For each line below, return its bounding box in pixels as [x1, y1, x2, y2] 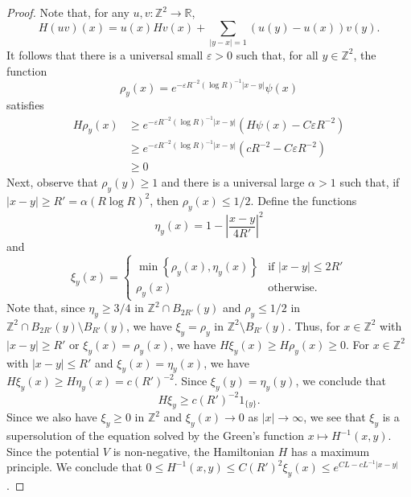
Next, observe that [6, 174, 98, 191]
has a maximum [290, 442, 370, 459]
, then [150, 191, 179, 208]
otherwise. [268, 282, 318, 294]
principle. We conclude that [6, 458, 142, 475]
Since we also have [6, 409, 97, 425]
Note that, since [6, 299, 85, 316]
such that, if [339, 174, 400, 191]
